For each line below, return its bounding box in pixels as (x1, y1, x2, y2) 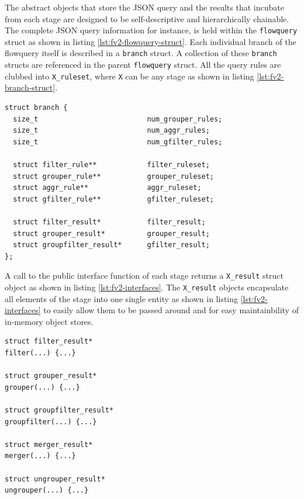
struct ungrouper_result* (5, 474, 105, 483)
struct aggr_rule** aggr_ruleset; (13, 183, 202, 192)
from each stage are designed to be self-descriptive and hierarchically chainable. (5, 12, 289, 25)
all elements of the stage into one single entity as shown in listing (5, 292, 239, 304)
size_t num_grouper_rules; (13, 115, 223, 123)
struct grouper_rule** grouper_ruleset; (13, 172, 214, 181)
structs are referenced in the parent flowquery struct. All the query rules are (5, 58, 281, 71)
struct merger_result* (5, 440, 93, 449)
